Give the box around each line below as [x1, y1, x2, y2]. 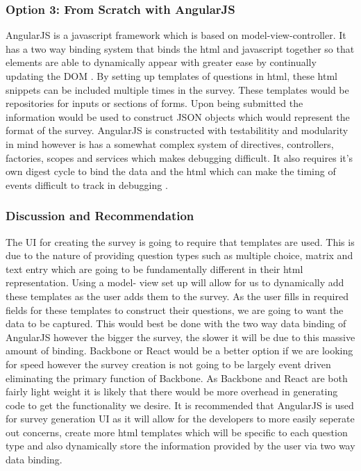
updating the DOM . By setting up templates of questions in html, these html [6, 69, 337, 83]
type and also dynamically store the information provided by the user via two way [6, 438, 355, 453]
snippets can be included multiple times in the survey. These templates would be [6, 82, 349, 97]
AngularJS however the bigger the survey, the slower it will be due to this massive [6, 329, 355, 344]
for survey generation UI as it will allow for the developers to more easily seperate [6, 411, 355, 426]
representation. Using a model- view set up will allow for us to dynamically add [6, 275, 344, 290]
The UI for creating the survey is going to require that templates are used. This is [6, 234, 355, 249]
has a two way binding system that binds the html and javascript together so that [6, 41, 355, 56]
